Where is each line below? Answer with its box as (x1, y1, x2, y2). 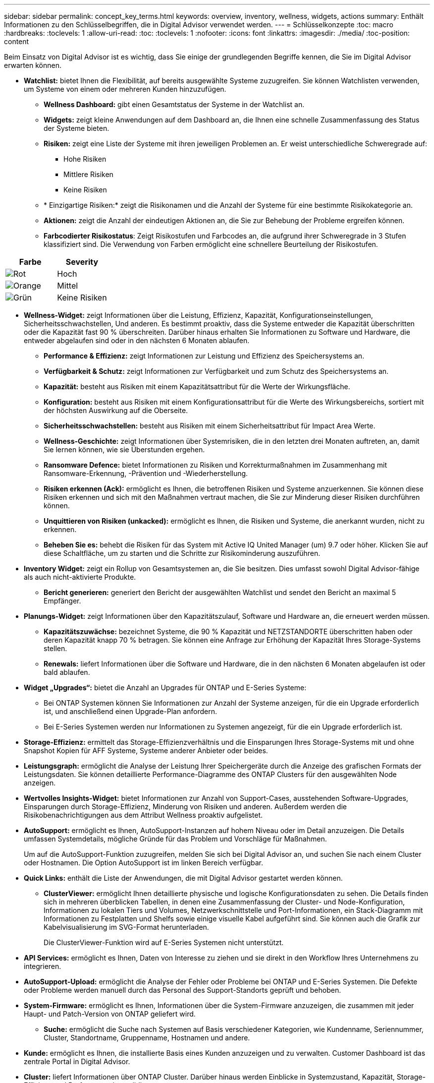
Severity (65, 257, 99, 267)
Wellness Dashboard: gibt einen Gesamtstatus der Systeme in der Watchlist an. (44, 100, 305, 109)
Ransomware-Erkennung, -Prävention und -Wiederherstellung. (44, 469, 248, 478)
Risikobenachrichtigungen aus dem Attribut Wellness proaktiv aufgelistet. (24, 811, 263, 819)
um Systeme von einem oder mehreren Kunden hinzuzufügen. (24, 85, 226, 93)
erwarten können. (4, 61, 61, 69)
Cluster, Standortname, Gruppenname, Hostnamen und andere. (44, 1033, 250, 1042)
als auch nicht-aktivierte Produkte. (24, 573, 136, 581)
